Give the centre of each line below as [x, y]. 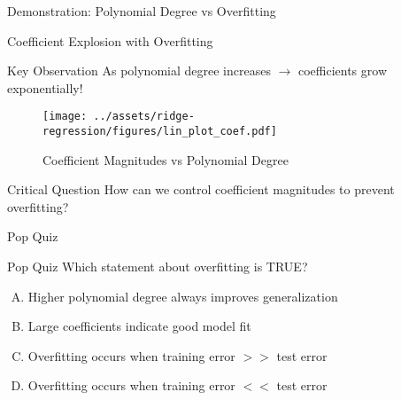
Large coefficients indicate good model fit [139, 326]
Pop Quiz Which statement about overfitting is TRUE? [158, 267]
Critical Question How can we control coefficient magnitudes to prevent [201, 189]
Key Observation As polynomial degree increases [139, 71]
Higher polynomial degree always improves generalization [183, 296]
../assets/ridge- [144, 117]
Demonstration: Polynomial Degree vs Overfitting [142, 11]
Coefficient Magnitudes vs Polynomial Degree [166, 159]
